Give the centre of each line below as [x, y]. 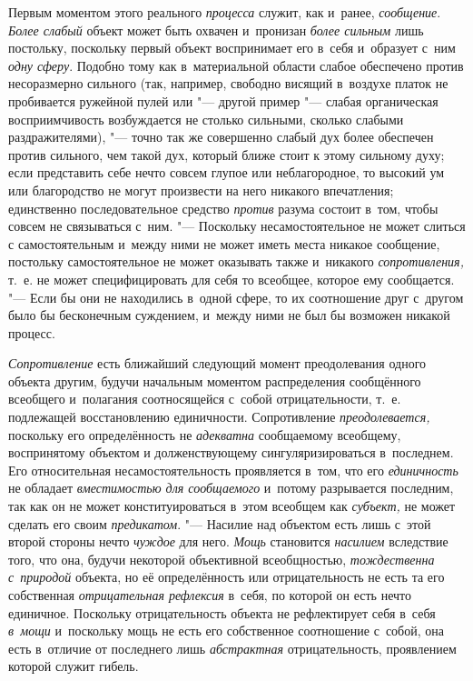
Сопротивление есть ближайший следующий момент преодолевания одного [217, 363]
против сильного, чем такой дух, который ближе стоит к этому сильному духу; [227, 154]
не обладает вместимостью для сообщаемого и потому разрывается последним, [231, 488]
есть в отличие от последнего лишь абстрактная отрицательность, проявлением [232, 648]
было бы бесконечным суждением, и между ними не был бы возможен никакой [229, 315]
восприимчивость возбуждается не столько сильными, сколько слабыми [206, 119]
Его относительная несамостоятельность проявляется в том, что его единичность [233, 470]
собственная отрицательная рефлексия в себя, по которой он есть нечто [210, 595]
